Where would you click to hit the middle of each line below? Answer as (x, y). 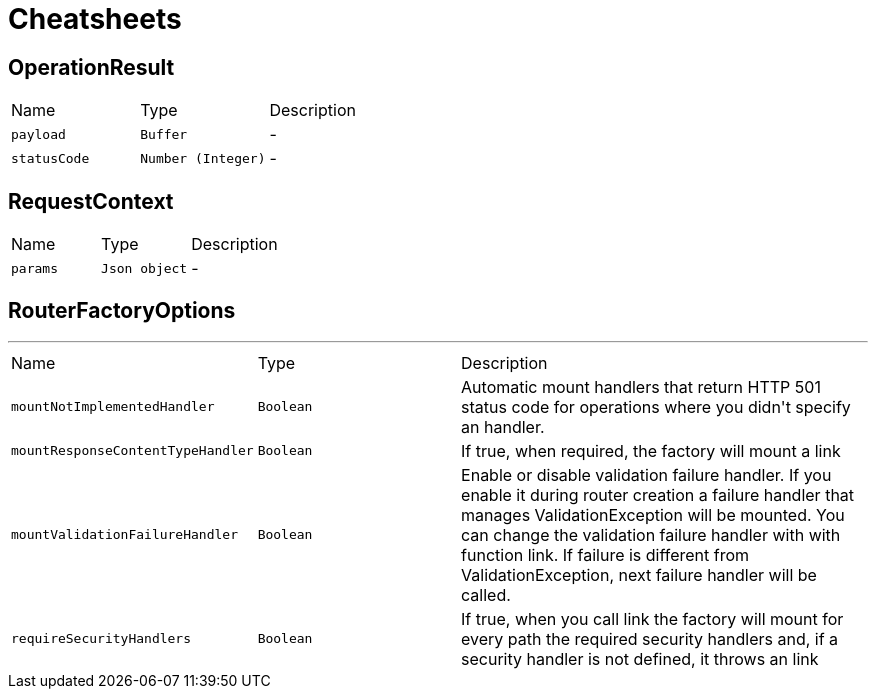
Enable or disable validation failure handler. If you (646, 474)
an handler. (503, 426)
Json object (144, 268)
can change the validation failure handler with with (651, 534)
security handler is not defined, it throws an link (640, 658)
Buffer (164, 134)
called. (486, 594)
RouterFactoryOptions (122, 311)
